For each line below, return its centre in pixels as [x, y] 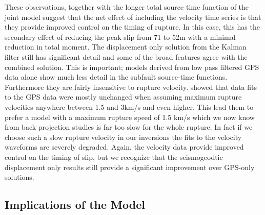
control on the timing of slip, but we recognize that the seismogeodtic [114, 157]
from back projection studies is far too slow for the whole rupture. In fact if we [129, 127]
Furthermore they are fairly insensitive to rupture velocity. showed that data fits [131, 87]
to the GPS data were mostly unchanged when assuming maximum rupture [123, 97]
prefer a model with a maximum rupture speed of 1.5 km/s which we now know [130, 117]
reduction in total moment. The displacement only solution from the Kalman [126, 47]
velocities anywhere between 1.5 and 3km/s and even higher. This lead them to [129, 106]
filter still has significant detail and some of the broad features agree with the [126, 56]
